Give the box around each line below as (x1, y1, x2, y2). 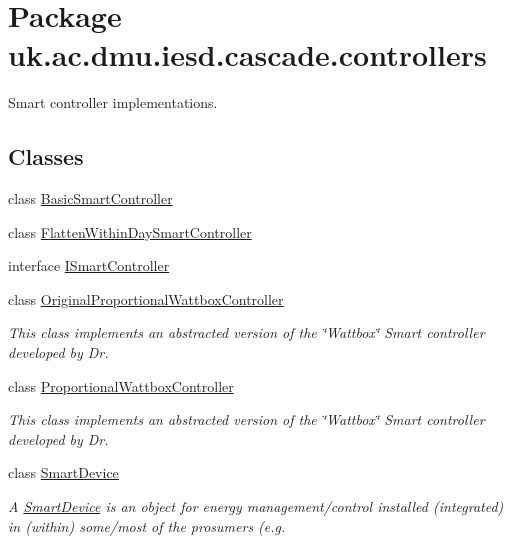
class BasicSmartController (8, 188, 173, 209)
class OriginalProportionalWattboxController (8, 288, 284, 309)
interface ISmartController (8, 255, 170, 276)
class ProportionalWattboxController (8, 375, 234, 396)
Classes (8, 141, 84, 172)
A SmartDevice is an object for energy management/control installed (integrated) (8, 496, 504, 517)
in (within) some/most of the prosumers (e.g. (8, 515, 286, 536)
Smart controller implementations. (8, 92, 218, 113)
